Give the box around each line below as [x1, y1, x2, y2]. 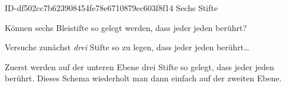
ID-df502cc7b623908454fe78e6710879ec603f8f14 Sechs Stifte [5, 2, 218, 13]
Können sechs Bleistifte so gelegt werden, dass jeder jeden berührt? [5, 21, 247, 33]
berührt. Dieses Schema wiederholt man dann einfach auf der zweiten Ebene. [5, 72, 282, 84]
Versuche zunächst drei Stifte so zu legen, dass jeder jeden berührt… [5, 41, 250, 53]
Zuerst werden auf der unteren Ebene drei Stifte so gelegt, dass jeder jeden [5, 60, 274, 73]
